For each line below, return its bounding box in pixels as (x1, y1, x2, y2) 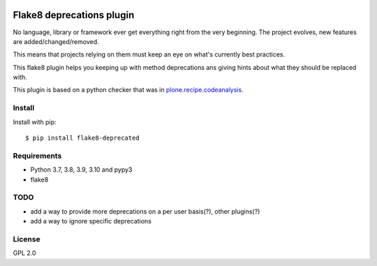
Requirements (13, 151, 62, 161)
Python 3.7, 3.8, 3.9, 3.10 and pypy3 (30, 165, 133, 174)
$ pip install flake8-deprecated (25, 134, 140, 142)
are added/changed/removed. (13, 37, 99, 45)
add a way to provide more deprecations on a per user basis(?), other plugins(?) (30, 207, 260, 216)
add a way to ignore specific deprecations (30, 217, 151, 226)
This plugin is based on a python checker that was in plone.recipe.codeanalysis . (13, 86, 244, 94)
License (13, 234, 41, 244)
